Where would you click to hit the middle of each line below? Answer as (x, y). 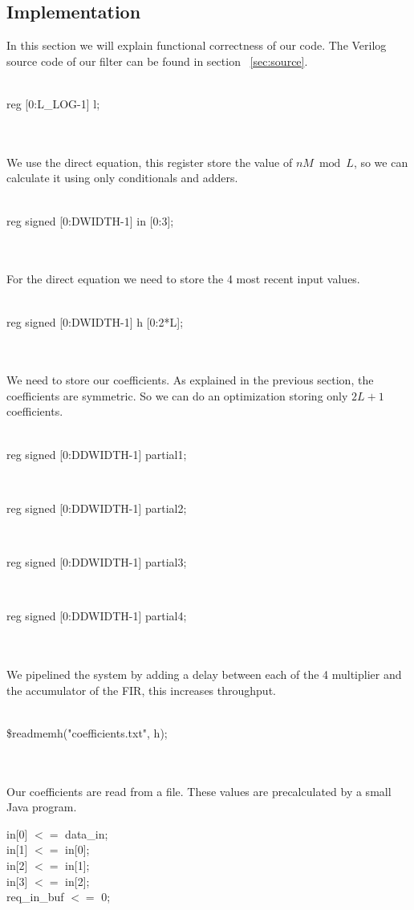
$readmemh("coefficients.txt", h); (87, 732)
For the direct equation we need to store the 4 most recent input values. (183, 279)
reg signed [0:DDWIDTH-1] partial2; (97, 508)
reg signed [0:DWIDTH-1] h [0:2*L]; (95, 321)
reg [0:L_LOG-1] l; (53, 103)
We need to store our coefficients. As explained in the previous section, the (190, 380)
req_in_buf (35, 897)
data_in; (87, 833)
